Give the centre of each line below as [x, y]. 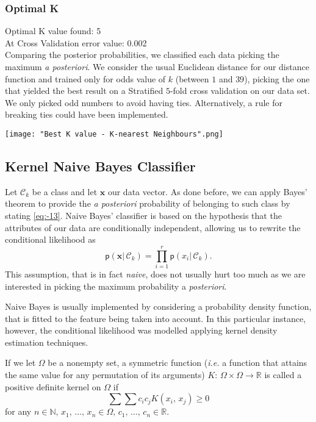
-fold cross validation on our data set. [240, 91]
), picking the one [277, 78]
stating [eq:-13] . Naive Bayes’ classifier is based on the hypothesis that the [143, 216]
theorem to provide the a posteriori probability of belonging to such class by [148, 203]
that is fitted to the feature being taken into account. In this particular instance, [156, 318]
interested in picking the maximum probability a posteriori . [116, 286]
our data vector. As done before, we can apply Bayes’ [207, 191]
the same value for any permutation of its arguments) [105, 375]
